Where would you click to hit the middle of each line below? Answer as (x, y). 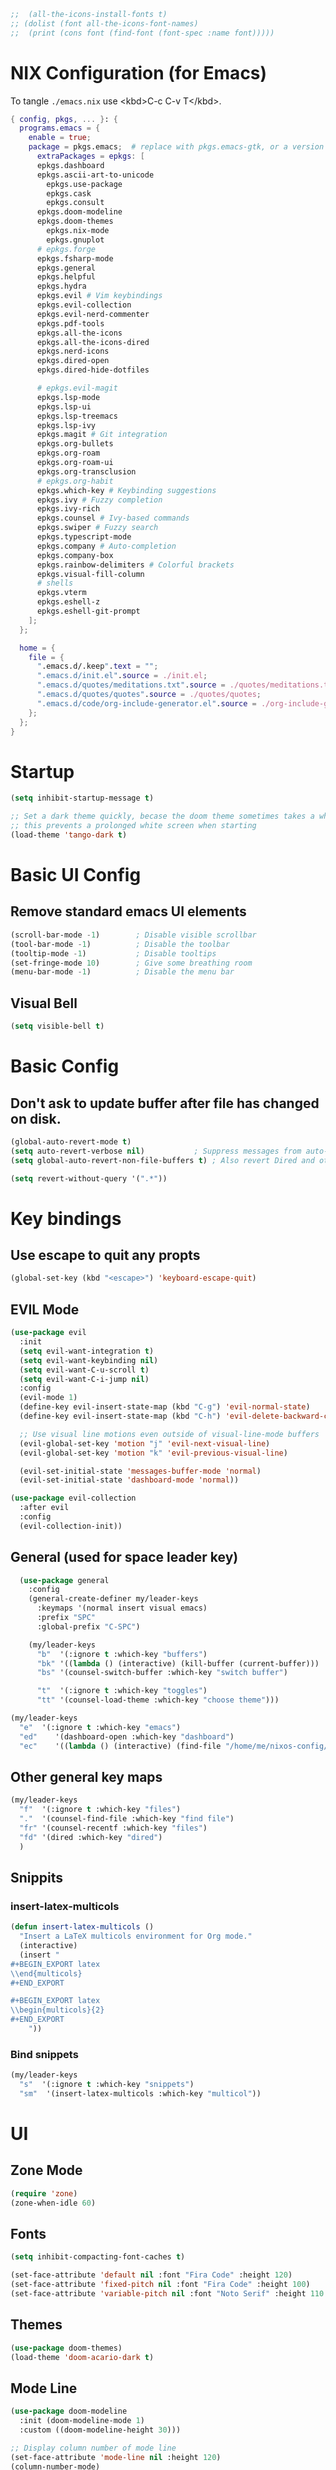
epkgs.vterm (61, 593)
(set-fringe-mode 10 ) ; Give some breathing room (131, 963)
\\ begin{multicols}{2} (57, 2010)
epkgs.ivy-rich (68, 509)
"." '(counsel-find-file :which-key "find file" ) (127, 1819)
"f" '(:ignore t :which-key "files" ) (100, 1810)
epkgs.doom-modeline (79, 212)
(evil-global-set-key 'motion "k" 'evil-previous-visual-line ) (153, 1453)
